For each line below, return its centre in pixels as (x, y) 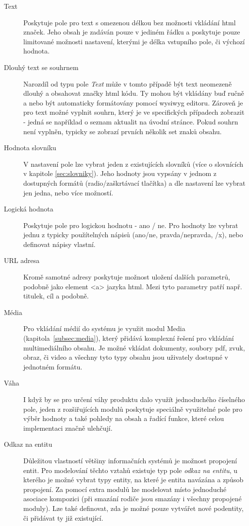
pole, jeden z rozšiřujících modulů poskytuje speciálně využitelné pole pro (133, 409)
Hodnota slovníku (30, 148)
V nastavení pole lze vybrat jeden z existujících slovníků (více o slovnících (133, 164)
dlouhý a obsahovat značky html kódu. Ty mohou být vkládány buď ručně (134, 93)
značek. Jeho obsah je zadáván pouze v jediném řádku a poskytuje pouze (132, 32)
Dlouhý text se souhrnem (41, 67)
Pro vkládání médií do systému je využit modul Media (104, 328)
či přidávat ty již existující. (63, 517)
